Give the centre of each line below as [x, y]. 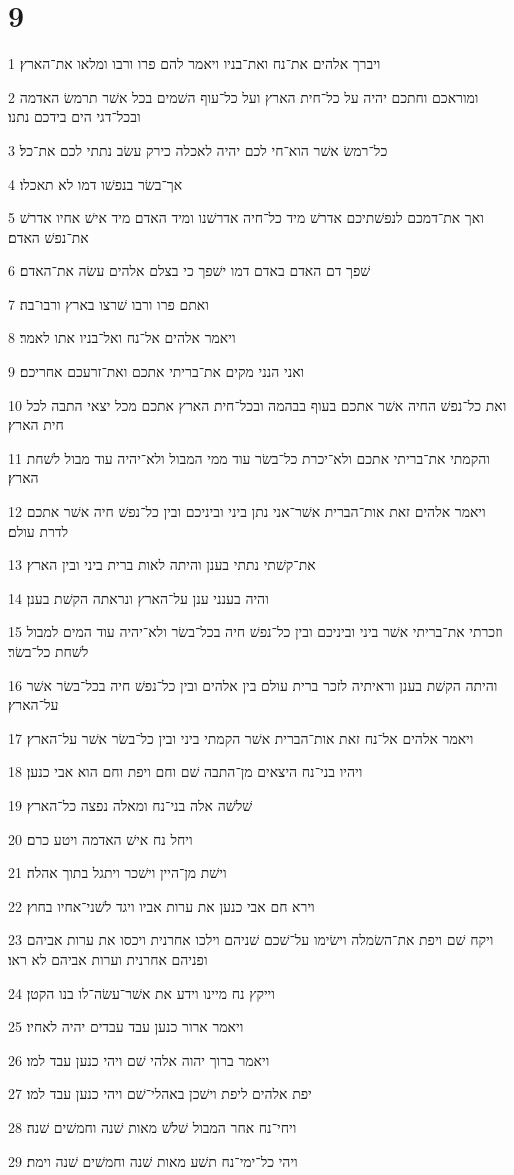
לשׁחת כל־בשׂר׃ [48, 651]
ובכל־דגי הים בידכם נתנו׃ [74, 116]
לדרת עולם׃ [38, 530]
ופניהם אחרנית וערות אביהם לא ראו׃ [108, 958]
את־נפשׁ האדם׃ [48, 236]
